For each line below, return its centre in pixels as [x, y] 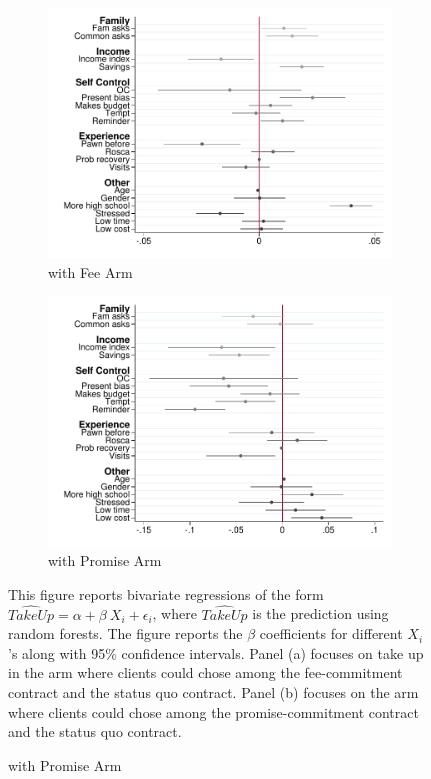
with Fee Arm [90, 271]
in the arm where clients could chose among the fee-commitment [205, 672]
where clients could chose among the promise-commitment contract [213, 711]
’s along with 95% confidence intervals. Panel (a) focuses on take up [216, 652]
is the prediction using [320, 613]
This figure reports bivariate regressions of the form [166, 593]
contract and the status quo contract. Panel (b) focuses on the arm [213, 691]
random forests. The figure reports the [125, 633]
